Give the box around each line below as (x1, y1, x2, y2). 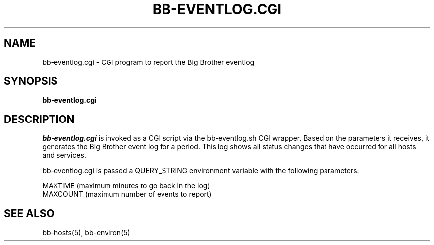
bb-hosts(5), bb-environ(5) (42, 228, 130, 237)
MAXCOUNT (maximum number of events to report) (42, 190, 212, 199)
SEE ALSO (4, 207, 54, 220)
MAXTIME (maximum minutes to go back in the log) (42, 182, 210, 190)
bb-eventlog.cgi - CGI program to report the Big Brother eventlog (42, 58, 255, 66)
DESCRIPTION (4, 113, 75, 125)
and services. (42, 151, 86, 160)
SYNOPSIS (4, 75, 58, 88)
